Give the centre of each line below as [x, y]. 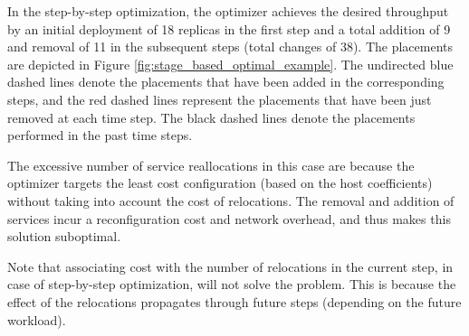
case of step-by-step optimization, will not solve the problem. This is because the [232, 284]
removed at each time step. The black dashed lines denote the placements [211, 117]
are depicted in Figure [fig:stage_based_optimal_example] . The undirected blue [230, 64]
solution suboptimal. [64, 236]
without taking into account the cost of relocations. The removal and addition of [231, 200]
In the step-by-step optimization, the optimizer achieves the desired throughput [228, 11]
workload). [37, 319]
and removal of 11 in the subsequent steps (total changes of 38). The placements [230, 47]
